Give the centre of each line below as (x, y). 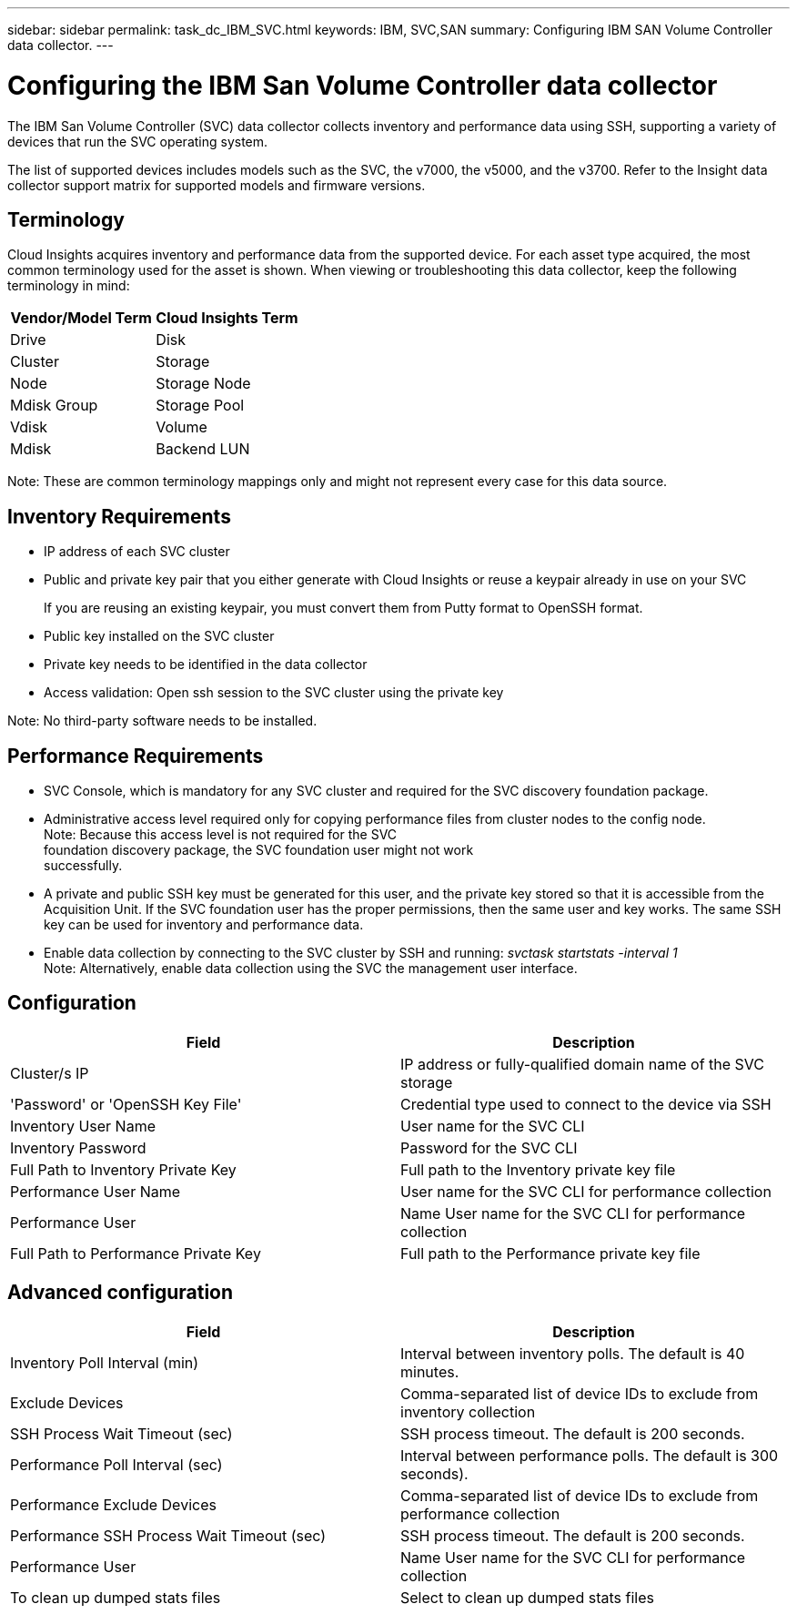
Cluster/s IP (50, 1073)
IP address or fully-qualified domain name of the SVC (583, 1064)
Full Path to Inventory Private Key (123, 1169)
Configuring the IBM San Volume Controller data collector (363, 85)
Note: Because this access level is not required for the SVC (221, 835)
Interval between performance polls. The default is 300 (590, 1455)
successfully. (83, 866)
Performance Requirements (136, 756)
